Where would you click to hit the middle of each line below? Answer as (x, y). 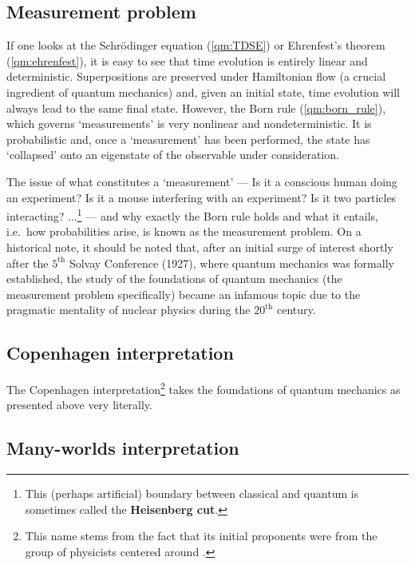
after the (28, 263)
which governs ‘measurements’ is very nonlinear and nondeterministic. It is (189, 123)
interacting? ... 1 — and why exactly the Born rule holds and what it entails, (192, 215)
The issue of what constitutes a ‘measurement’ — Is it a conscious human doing (202, 181)
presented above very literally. (79, 405)
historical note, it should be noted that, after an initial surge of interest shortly (200, 247)
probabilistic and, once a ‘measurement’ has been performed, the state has (188, 139)
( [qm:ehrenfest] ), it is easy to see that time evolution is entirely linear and (187, 60)
